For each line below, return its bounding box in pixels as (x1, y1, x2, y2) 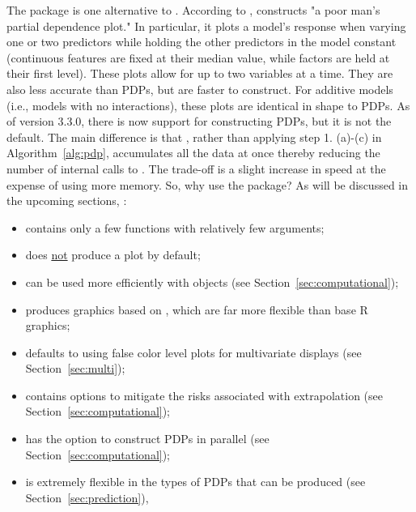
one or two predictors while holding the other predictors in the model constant (6, 33, 397, 50)
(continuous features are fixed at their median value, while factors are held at (6, 49, 390, 66)
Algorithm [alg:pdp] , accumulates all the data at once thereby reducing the (6, 144, 380, 161)
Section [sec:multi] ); (25, 360, 125, 377)
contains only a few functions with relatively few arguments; (25, 219, 325, 236)
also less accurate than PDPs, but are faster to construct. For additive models (6, 80, 393, 97)
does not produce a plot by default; (25, 246, 201, 263)
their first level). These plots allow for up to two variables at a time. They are (6, 65, 393, 82)
